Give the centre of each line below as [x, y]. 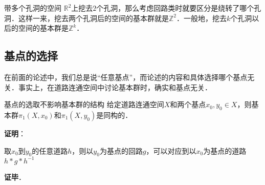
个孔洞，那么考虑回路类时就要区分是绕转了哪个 [175, 8]
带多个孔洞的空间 [33, 8]
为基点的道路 [225, 150]
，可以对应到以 [171, 150]
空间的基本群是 [43, 28]
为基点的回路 [121, 150]
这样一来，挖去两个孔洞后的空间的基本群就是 [93, 18]
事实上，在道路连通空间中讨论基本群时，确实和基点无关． [115, 87]
